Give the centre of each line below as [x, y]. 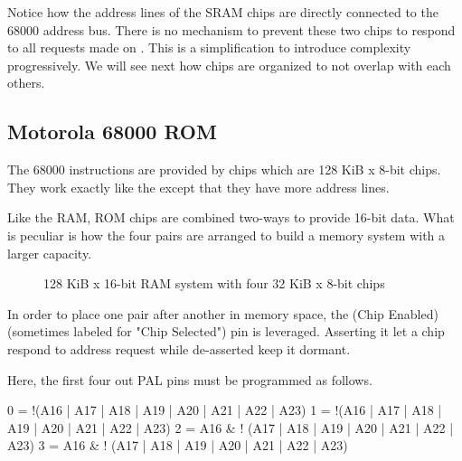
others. [26, 83]
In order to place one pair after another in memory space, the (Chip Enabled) [223, 313]
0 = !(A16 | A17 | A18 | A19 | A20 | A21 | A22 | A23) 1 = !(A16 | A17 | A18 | [225, 410]
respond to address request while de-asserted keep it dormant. [179, 348]
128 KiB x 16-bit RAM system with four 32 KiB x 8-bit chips [214, 283]
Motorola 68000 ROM [112, 132]
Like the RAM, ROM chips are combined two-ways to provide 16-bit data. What [231, 217]
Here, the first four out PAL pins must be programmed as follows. [190, 379]
